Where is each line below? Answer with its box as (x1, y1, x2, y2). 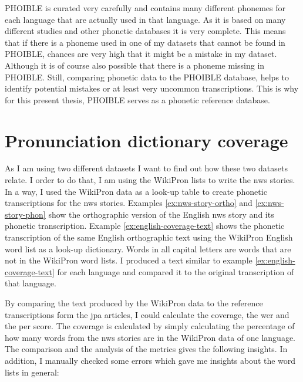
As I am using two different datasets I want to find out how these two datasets (5, 162, 288, 174)
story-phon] (5, 208, 46, 220)
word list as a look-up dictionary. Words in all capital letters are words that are (5, 242, 291, 255)
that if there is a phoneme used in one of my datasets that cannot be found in (5, 36, 285, 48)
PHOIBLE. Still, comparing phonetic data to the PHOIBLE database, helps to (5, 70, 289, 83)
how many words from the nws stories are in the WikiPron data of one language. (5, 331, 295, 343)
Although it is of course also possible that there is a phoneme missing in (5, 59, 265, 71)
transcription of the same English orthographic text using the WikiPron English (5, 231, 293, 244)
